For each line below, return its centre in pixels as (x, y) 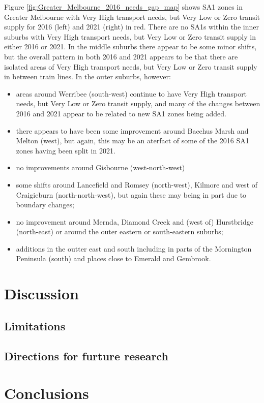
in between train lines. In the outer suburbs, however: (87, 76)
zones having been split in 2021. (66, 150)
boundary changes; (45, 205)
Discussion (41, 293)
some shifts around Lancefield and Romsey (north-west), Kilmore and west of (137, 184)
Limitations (35, 325)
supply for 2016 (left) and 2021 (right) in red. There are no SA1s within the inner (131, 27)
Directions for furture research (86, 355)
